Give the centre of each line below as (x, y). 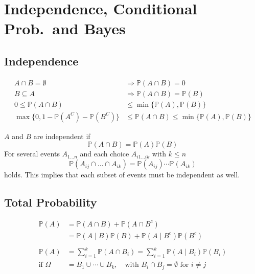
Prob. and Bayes (65, 28)
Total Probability (51, 202)
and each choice (105, 154)
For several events (32, 154)
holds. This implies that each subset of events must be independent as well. (122, 175)
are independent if (62, 136)
